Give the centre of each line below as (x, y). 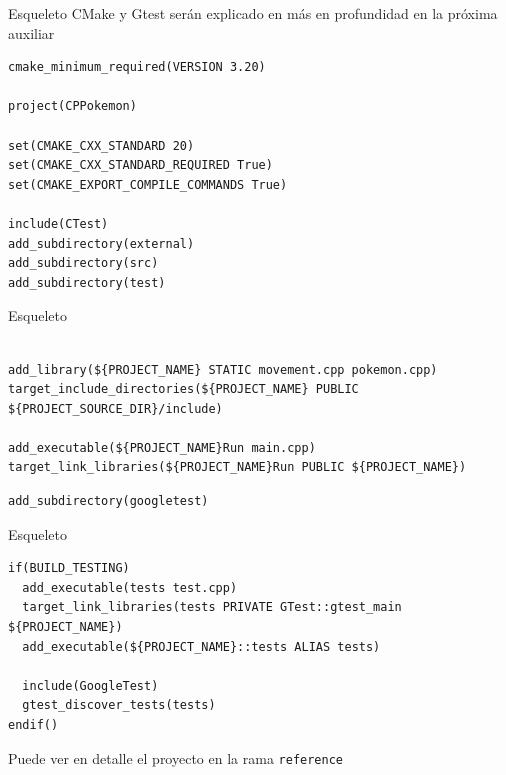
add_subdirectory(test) (87, 282)
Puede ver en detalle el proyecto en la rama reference (175, 757)
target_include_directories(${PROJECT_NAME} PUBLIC (183, 389)
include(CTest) (58, 223)
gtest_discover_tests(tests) (119, 705)
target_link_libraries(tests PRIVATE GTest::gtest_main (212, 607)
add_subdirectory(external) (101, 243)
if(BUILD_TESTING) (69, 568)
